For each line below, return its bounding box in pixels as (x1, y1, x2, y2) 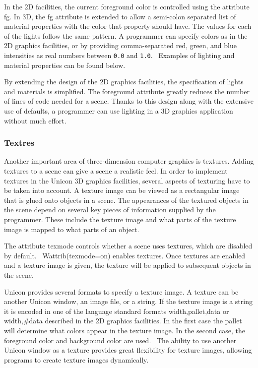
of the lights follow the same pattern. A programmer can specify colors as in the (4, 30, 248, 41)
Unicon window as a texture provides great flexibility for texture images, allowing (4, 345, 252, 355)
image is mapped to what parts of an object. (4, 224, 139, 234)
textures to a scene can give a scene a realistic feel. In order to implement (4, 166, 228, 176)
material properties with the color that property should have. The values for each (4, 21, 252, 31)
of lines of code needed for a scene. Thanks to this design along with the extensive (4, 96, 254, 106)
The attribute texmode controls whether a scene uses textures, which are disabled (4, 241, 253, 251)
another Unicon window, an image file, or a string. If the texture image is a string (4, 296, 253, 307)
